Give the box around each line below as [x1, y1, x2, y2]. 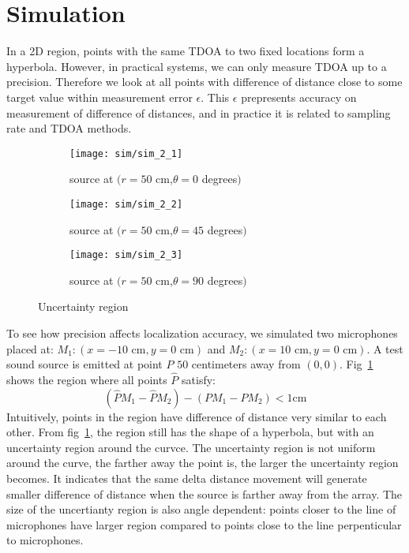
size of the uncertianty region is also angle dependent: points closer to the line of [6, 501, 396, 518]
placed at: [6, 340, 54, 357]
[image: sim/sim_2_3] [69, 249, 183, 261]
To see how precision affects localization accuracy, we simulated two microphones [6, 325, 398, 342]
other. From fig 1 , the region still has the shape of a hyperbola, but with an [6, 424, 374, 440]
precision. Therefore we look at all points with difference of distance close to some [6, 73, 403, 90]
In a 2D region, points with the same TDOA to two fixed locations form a [6, 43, 365, 59]
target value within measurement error [6, 88, 193, 105]
